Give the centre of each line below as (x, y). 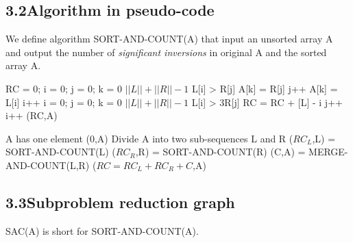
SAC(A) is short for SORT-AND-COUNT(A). (102, 230)
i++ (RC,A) (32, 115)
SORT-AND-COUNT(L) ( (61, 152)
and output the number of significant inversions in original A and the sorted (166, 52)
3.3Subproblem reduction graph (120, 202)
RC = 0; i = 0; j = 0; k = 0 (64, 88)
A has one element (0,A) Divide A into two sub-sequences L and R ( (149, 138)
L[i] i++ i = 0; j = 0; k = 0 (64, 102)
